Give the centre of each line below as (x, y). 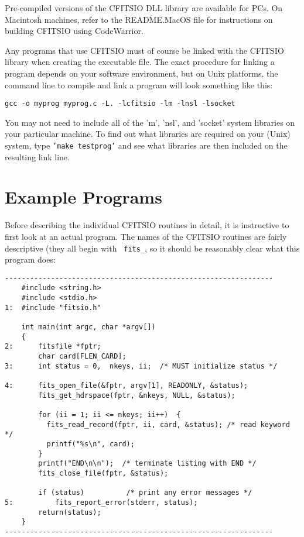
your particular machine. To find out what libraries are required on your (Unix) (148, 134)
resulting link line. (37, 156)
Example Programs (83, 197)
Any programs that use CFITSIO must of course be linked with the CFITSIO (144, 50)
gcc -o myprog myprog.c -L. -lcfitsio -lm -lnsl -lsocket (120, 104)
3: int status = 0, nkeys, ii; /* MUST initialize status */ (141, 366)
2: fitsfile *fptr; (53, 347)
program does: (30, 259)
